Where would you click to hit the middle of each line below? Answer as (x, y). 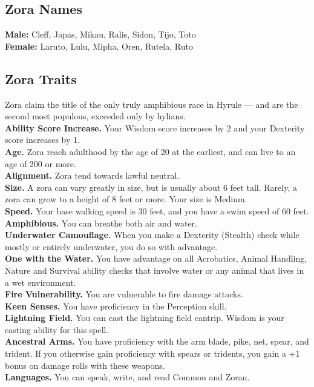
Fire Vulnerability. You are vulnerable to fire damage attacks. (124, 294)
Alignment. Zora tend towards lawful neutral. (92, 175)
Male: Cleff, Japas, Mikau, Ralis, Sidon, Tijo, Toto (100, 34)
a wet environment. (41, 282)
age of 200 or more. (41, 163)
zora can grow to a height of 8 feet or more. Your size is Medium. (126, 199)
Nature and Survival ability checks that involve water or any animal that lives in (155, 270)
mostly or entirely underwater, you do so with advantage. (111, 246)
